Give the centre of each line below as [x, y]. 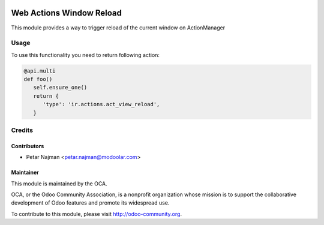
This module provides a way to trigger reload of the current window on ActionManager [118, 28]
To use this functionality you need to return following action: [85, 55]
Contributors [28, 146]
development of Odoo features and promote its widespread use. [90, 203]
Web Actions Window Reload [67, 13]
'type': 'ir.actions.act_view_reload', [101, 104]
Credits [22, 130]
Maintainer [25, 172]
